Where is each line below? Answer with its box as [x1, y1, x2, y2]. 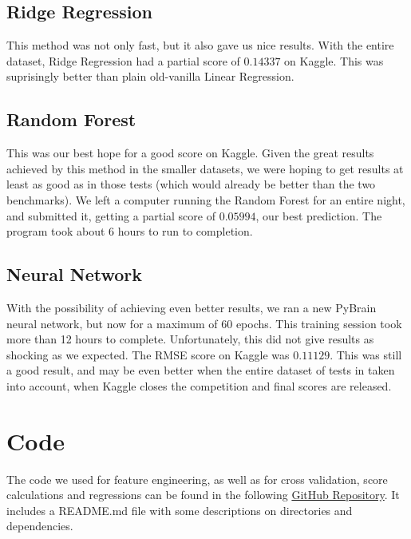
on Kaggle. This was [284, 52, 384, 69]
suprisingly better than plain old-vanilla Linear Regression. [6, 68, 294, 85]
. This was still [330, 346, 402, 363]
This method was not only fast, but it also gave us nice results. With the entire [6, 37, 394, 54]
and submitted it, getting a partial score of [6, 207, 215, 224]
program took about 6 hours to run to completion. [6, 223, 253, 240]
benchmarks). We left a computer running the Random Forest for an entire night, [6, 191, 405, 208]
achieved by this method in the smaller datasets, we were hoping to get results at [6, 160, 404, 176]
